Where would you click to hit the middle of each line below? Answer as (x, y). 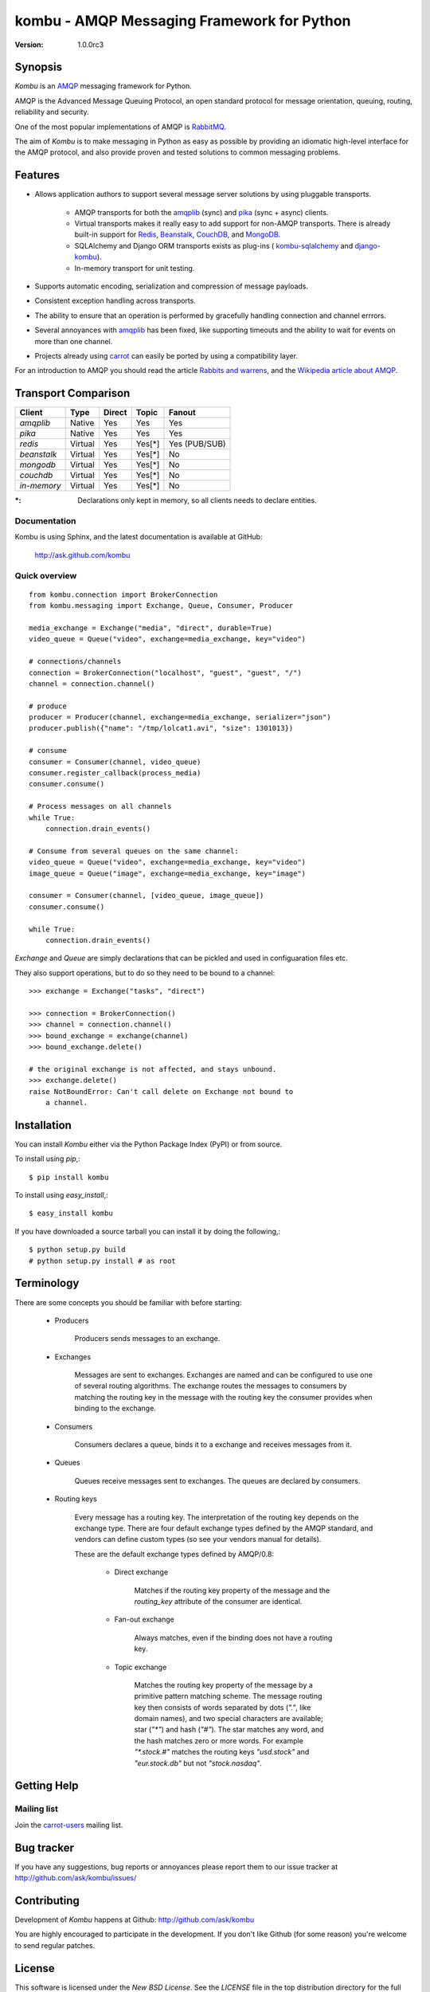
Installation (43, 1125)
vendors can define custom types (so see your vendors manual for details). (198, 1539)
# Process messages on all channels (100, 806)
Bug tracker (45, 1847)
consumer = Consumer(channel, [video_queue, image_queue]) (147, 896)
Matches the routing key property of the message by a (224, 1684)
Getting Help (47, 1786)
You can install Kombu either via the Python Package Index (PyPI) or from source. (149, 1144)
